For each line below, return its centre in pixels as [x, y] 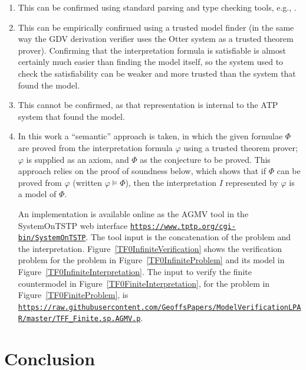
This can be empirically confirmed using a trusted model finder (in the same [156, 27]
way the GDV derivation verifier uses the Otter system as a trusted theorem [156, 39]
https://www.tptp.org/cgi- [183, 226]
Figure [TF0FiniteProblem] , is [73, 295]
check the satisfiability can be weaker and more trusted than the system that [157, 73]
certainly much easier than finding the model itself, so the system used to [151, 62]
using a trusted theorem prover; [241, 147]
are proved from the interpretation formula [95, 147]
